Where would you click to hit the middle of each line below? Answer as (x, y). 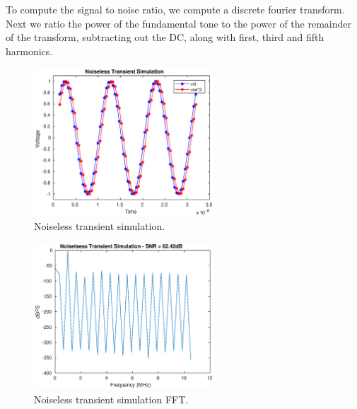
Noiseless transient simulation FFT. (111, 399)
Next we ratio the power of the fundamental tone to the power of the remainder (179, 23)
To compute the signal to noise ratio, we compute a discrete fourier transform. (175, 9)
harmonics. (29, 51)
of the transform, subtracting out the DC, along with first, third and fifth (165, 37)
